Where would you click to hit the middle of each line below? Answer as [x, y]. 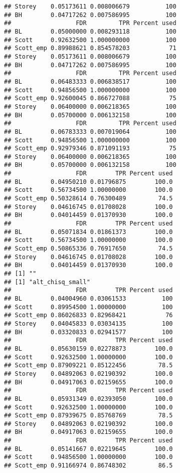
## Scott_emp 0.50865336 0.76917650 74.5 [88, 249]
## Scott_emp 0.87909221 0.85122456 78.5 [88, 366]
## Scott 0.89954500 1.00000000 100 [88, 307]
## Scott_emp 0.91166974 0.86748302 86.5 [88, 466]
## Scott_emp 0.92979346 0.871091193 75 [90, 149]
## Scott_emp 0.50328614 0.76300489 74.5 [88, 199]
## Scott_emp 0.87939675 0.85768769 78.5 [88, 416]
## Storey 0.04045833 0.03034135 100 [88, 323]
